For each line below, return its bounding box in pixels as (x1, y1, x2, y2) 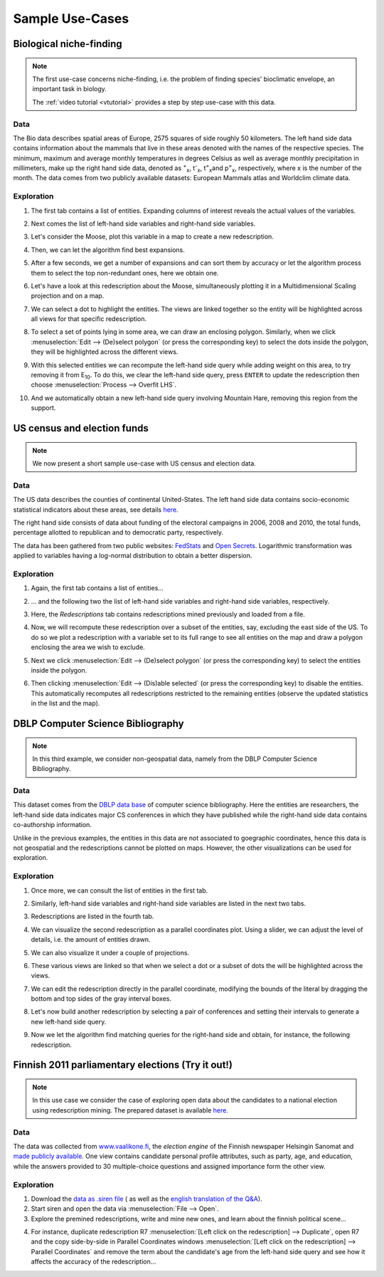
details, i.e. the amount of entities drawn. (31, 935, 151, 944)
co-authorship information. (13, 821, 92, 829)
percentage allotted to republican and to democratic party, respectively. (13, 528, 224, 537)
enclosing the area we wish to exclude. (31, 643, 145, 651)
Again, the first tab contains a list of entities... (31, 584, 164, 592)
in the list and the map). (31, 699, 100, 708)
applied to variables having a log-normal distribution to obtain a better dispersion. (13, 552, 252, 560)
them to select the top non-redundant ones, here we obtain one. (31, 268, 219, 277)
